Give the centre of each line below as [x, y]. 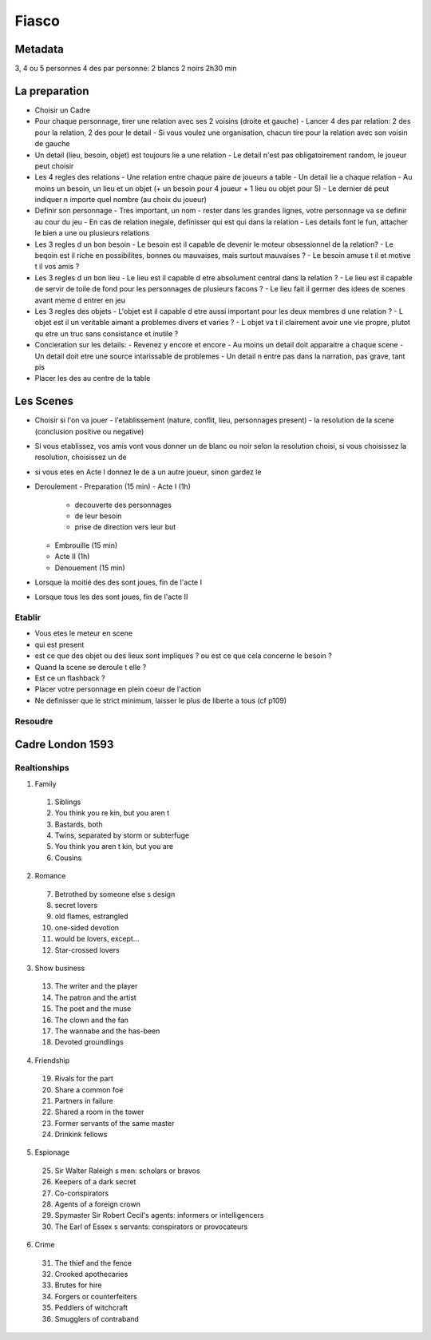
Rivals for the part [84, 1079]
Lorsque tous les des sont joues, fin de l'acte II [111, 597]
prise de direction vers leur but [125, 527]
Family [45, 783]
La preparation [52, 91]
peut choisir [54, 166]
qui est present [59, 644]
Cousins [68, 858]
